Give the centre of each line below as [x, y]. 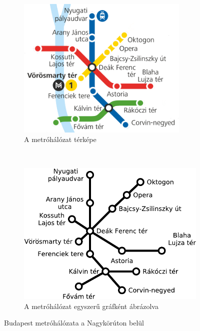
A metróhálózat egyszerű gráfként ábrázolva [91, 306]
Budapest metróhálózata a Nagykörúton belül [74, 323]
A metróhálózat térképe [60, 139]
